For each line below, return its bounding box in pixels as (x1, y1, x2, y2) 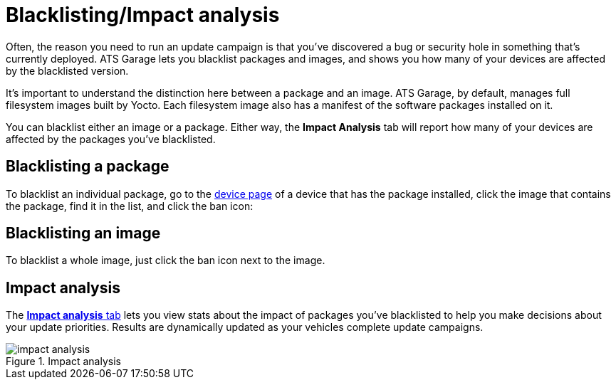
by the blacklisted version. (6, 64, 129, 77)
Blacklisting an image (6, 224, 161, 243)
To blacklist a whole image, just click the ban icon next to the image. (6, 254, 325, 267)
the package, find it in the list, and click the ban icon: (6, 199, 254, 212)
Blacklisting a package (6, 157, 169, 176)
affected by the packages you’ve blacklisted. (6, 132, 216, 145)
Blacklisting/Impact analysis (6, 3, 280, 27)
